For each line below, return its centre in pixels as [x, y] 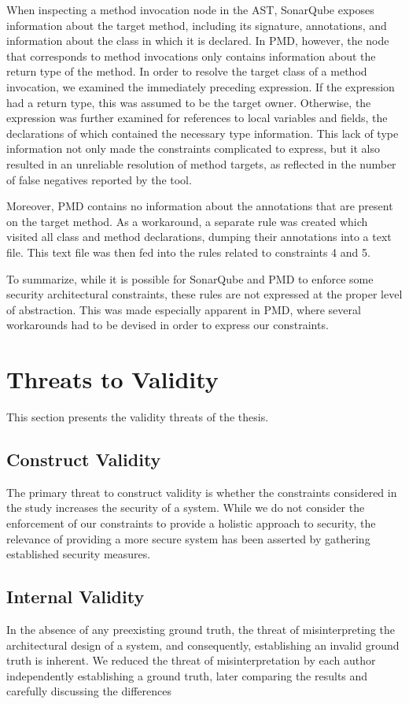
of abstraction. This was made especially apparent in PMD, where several [184, 309]
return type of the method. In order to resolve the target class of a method [187, 71]
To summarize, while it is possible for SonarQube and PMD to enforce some [190, 278]
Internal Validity [76, 597]
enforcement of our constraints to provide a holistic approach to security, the [191, 522]
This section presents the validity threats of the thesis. [138, 417]
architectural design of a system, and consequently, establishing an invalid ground [203, 645]
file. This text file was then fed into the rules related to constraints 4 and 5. [188, 252]
